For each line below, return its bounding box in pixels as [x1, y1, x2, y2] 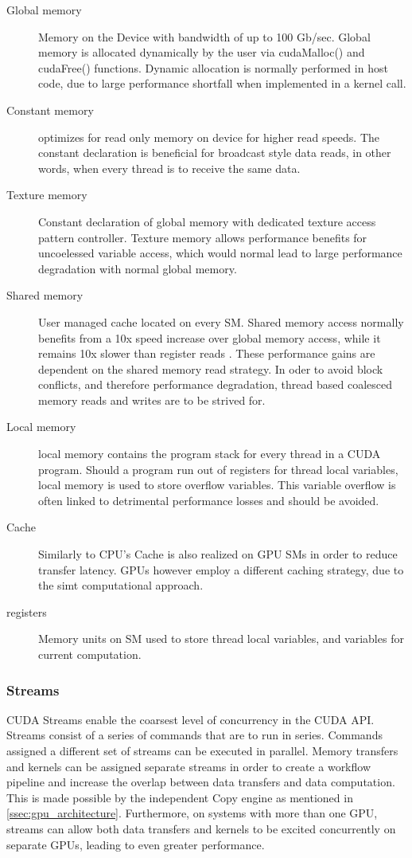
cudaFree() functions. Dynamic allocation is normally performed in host [38, 59, 388, 76]
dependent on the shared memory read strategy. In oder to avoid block [38, 360, 383, 377]
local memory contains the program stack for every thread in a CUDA [38, 445, 381, 462]
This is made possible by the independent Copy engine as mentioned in [6, 789, 353, 805]
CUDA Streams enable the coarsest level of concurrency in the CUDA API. [6, 711, 375, 727]
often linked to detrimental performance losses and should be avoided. [38, 492, 379, 508]
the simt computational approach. [38, 577, 204, 594]
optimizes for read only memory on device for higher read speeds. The [38, 128, 380, 145]
